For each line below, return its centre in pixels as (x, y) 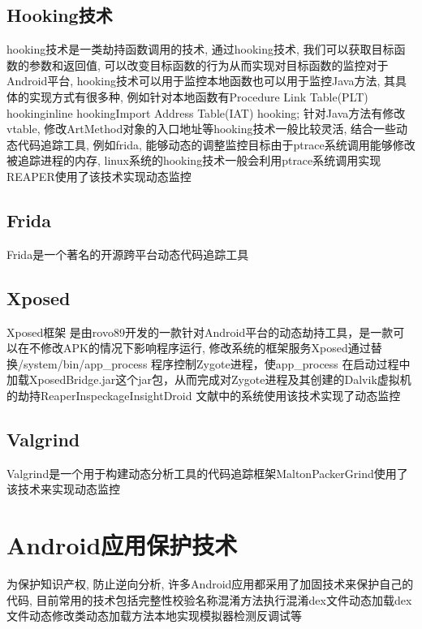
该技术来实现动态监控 (63, 489)
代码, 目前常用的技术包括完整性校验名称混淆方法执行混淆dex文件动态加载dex (209, 599)
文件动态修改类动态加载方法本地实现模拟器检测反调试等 (154, 616)
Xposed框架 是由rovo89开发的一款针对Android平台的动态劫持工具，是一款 (200, 332)
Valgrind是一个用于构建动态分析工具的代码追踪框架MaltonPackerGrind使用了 (207, 473)
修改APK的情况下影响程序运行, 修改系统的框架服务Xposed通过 (205, 348)
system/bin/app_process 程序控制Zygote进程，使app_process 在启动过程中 (217, 363)
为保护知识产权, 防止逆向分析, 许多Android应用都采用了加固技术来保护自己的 (210, 584)
